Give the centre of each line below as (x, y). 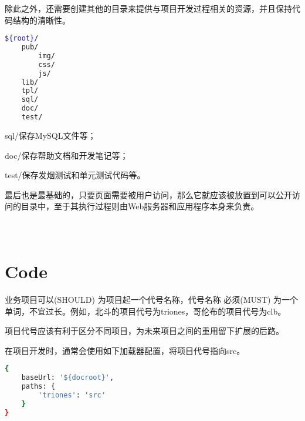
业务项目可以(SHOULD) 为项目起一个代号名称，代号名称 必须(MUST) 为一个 (152, 300)
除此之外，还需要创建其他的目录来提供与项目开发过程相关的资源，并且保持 (148, 8)
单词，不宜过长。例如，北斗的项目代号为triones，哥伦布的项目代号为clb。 (145, 311)
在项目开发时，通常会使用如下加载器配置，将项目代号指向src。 (125, 350)
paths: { (38, 387)
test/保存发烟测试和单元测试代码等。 (75, 175)
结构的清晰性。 (41, 20)
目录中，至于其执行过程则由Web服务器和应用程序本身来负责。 (140, 206)
